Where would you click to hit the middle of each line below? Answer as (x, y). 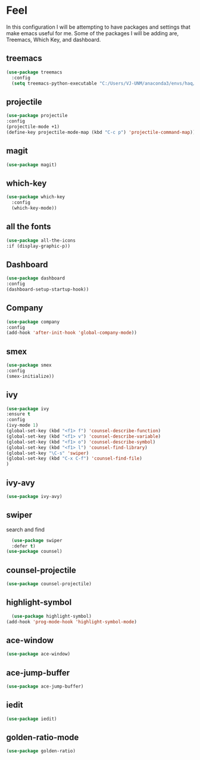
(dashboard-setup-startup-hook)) (48, 289)
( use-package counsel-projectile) (49, 584)
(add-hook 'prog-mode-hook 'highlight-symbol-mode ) (71, 621)
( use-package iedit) (32, 719)
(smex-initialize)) (30, 376)
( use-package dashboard (36, 278)
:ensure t (18, 414)
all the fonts (29, 227)
